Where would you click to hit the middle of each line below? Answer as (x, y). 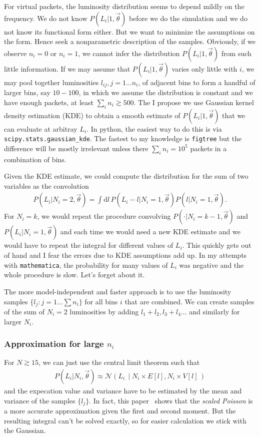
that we (234, 115)
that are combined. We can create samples (189, 301)
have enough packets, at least (49, 102)
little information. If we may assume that (67, 68)
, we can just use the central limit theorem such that (119, 362)
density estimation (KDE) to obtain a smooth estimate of (92, 115)
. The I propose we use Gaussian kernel (194, 102)
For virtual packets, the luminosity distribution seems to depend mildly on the (124, 6)
